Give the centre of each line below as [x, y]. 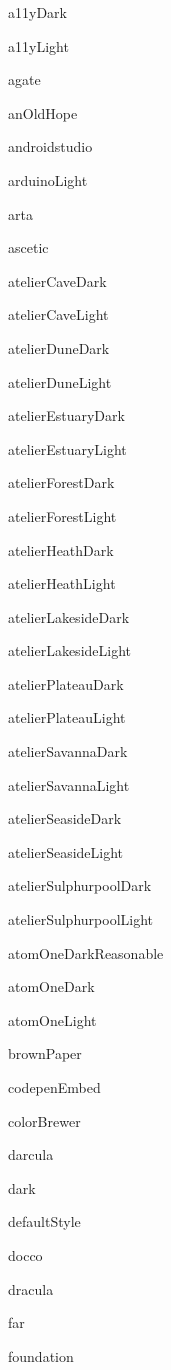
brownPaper [45, 1053]
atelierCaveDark [57, 280]
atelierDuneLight [60, 381]
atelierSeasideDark [65, 818]
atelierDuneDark [59, 347]
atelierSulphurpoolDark [80, 885]
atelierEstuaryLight [67, 448]
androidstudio [50, 146]
